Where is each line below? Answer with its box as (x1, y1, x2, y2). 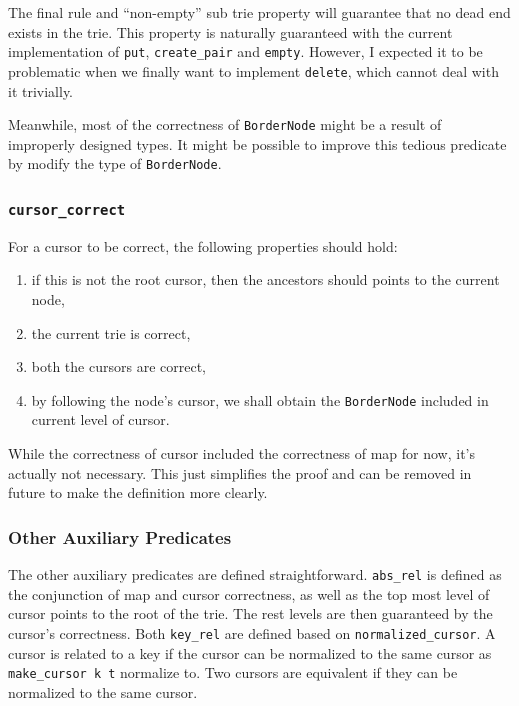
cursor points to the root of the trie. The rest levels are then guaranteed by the (8, 603, 493, 624)
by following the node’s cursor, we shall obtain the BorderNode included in (31, 389, 489, 410)
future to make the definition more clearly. (8, 482, 268, 503)
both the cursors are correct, (31, 356, 206, 377)
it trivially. (8, 80, 74, 101)
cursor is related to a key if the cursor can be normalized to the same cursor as (8, 642, 492, 663)
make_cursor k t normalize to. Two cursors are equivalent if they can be (8, 662, 458, 683)
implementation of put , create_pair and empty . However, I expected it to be (8, 41, 483, 62)
